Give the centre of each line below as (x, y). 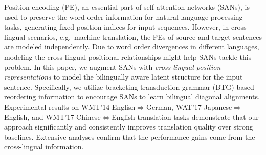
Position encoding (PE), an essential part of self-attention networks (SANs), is (127, 7)
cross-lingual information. (44, 147)
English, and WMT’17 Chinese (52, 117)
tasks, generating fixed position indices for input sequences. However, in (117, 27)
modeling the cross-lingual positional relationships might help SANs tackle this (128, 56)
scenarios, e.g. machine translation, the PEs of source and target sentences (145, 36)
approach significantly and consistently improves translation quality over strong (129, 127)
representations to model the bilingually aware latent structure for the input (124, 77)
